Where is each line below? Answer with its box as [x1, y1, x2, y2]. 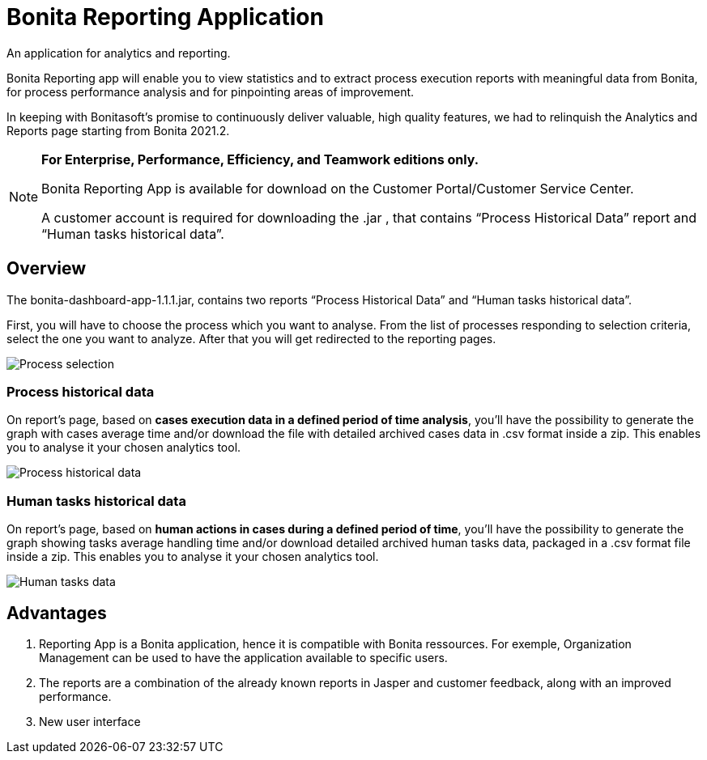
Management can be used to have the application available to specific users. [39, 650, 448, 664]
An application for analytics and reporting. [6, 45, 231, 60]
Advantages [6, 602, 107, 623]
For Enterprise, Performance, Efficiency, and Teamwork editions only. [41, 151, 479, 168]
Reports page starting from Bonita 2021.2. [6, 123, 230, 138]
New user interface [39, 714, 141, 728]
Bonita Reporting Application [6, 3, 324, 31]
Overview [6, 258, 87, 279]
